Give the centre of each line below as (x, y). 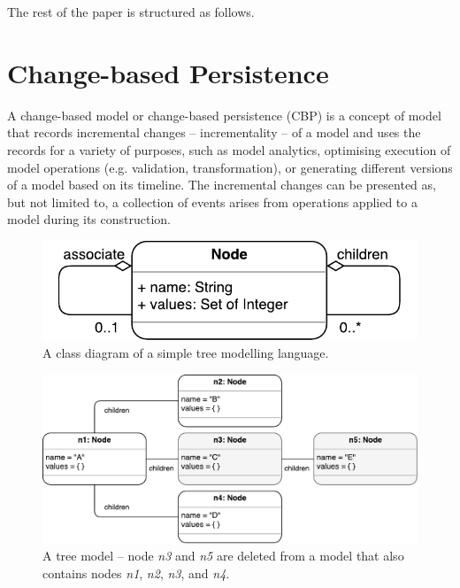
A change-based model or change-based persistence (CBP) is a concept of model (224, 115)
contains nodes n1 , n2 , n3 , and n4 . (136, 573)
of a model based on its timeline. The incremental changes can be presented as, (222, 185)
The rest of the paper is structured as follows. (131, 12)
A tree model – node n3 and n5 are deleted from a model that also (223, 556)
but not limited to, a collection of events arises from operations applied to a (212, 201)
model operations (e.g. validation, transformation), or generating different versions (230, 167)
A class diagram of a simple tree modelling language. (186, 353)
